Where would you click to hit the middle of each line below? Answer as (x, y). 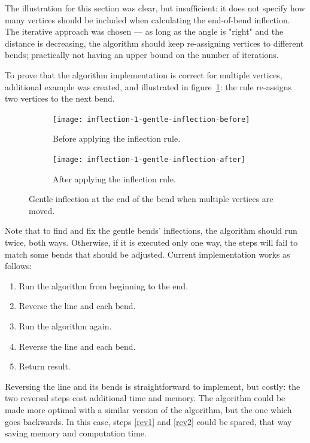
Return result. (45, 366)
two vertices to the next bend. (60, 98)
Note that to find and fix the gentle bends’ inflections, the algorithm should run (151, 230)
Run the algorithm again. (65, 326)
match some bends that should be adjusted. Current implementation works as (148, 254)
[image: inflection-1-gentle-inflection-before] (151, 119)
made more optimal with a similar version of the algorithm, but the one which (148, 409)
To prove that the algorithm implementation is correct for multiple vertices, (144, 74)
